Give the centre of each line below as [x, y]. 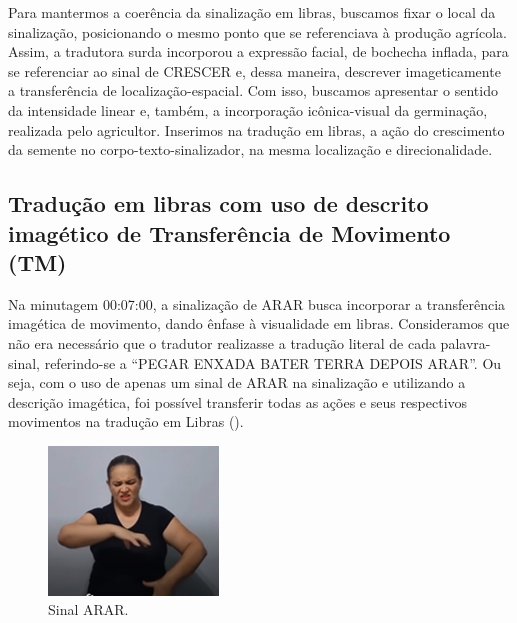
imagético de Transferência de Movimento [229, 232]
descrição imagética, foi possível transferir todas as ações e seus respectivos [238, 401]
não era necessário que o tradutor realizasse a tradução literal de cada [222, 342]
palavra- [465, 342]
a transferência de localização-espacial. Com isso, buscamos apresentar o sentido [253, 90]
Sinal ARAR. [88, 609]
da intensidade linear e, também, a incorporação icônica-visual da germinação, [248, 109]
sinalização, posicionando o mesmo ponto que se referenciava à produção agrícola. [257, 31]
